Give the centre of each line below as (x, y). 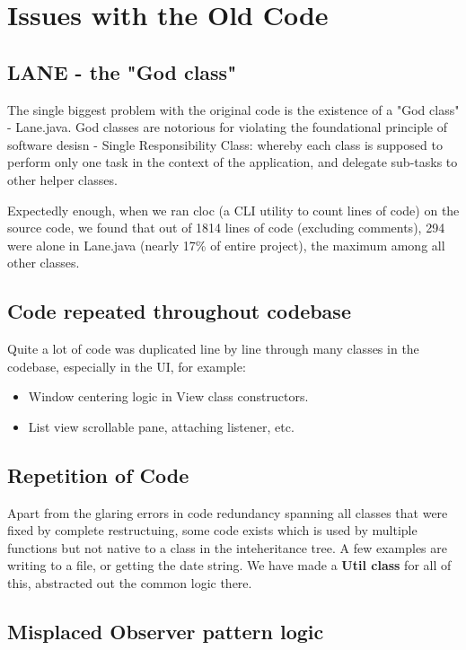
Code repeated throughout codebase (179, 311)
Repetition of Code (98, 474)
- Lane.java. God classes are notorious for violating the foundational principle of (228, 127)
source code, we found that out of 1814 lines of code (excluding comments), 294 (226, 228)
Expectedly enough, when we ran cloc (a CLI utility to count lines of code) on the (233, 210)
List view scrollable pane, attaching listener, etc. (161, 426)
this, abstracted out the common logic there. (130, 583)
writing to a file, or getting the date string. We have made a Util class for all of (229, 565)
